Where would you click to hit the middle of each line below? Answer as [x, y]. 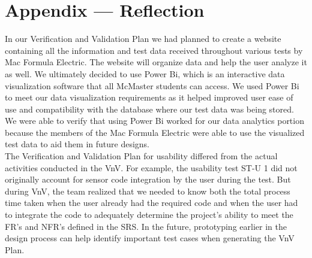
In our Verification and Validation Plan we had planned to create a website [143, 39]
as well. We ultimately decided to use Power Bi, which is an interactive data [145, 73]
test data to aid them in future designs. [77, 144]
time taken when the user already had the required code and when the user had [151, 203]
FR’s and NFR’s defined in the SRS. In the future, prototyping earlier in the [146, 226]
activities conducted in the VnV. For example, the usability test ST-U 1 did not [151, 167]
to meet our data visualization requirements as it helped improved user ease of [149, 97]
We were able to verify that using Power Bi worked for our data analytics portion [154, 121]
